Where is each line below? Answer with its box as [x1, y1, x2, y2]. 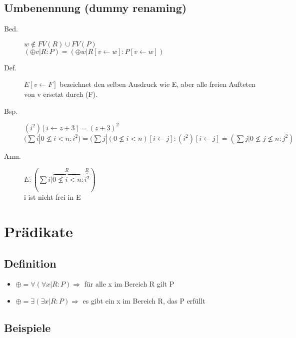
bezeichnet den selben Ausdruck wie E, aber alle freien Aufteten [59, 79, 255, 89]
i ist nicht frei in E [24, 192, 81, 202]
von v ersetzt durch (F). [24, 88, 97, 99]
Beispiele [4, 320, 51, 335]
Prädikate [4, 221, 73, 241]
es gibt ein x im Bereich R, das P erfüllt [82, 295, 205, 306]
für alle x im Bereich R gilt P [84, 279, 174, 289]
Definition [4, 255, 56, 271]
